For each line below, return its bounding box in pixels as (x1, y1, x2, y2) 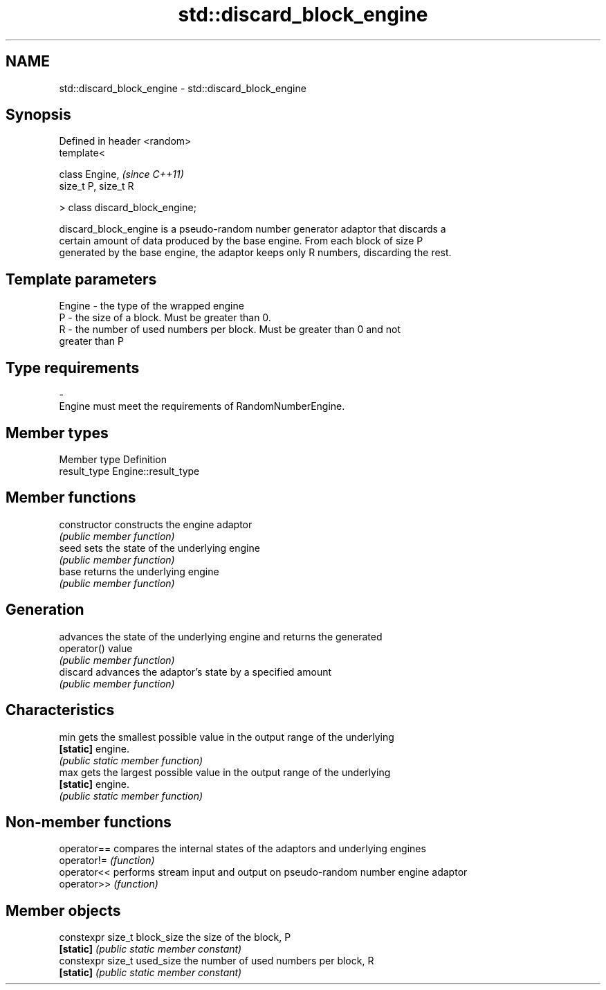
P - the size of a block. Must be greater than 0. (59, 312, 271, 324)
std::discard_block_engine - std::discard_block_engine (59, 82, 306, 94)
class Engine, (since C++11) (59, 168, 184, 181)
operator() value (59, 642, 133, 654)
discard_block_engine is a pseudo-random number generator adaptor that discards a (59, 223, 446, 235)
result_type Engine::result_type (59, 465, 200, 477)
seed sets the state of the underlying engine (59, 541, 260, 554)
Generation (6, 601, 84, 619)
